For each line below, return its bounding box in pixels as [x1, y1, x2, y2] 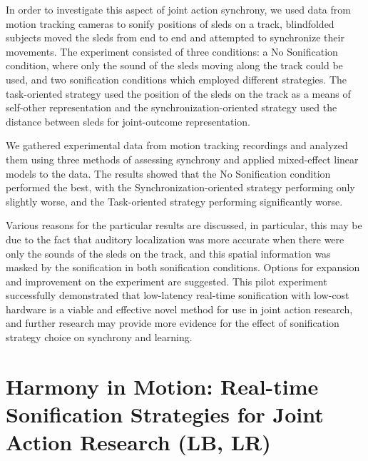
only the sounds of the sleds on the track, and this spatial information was [6, 245, 331, 260]
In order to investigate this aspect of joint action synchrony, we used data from [6, 2, 351, 16]
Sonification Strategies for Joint [6, 400, 324, 429]
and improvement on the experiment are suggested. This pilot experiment [6, 273, 327, 288]
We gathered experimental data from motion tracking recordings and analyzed [6, 138, 348, 153]
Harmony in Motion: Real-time [6, 371, 319, 400]
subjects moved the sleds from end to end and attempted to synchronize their [6, 30, 344, 45]
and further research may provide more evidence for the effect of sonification [6, 315, 339, 330]
